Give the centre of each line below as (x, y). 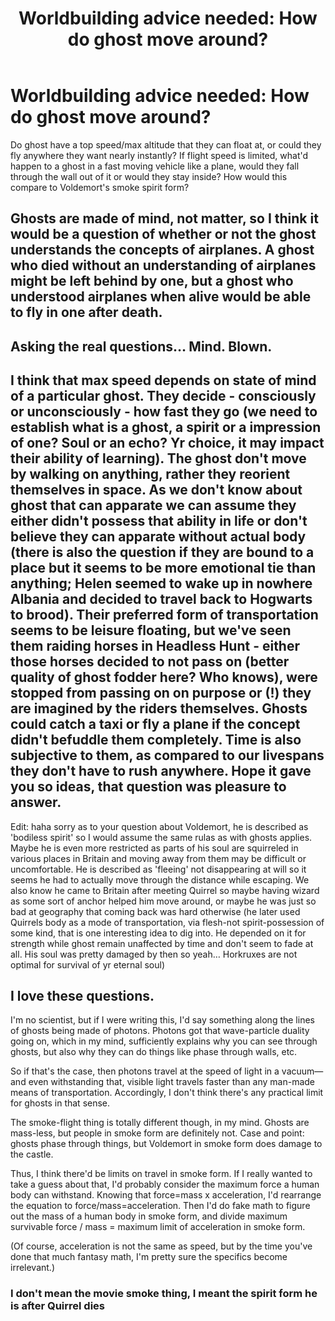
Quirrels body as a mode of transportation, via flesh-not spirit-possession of (167, 922)
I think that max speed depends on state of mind (163, 380)
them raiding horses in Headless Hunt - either (155, 646)
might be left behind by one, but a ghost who (152, 281)
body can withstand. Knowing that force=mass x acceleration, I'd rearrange (166, 1195)
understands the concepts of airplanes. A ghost (162, 250)
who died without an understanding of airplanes (163, 265)
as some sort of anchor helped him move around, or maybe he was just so (163, 901)
